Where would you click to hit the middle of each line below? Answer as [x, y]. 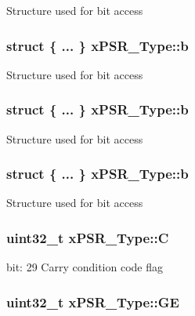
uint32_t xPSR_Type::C [88, 237]
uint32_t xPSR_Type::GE [93, 301]
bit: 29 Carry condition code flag [85, 267]
